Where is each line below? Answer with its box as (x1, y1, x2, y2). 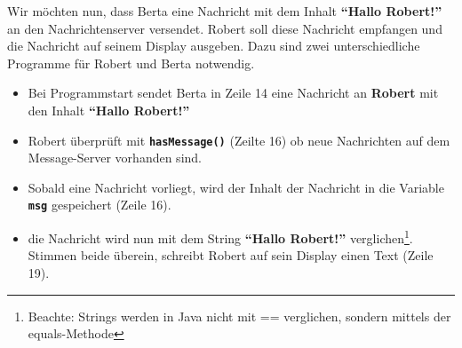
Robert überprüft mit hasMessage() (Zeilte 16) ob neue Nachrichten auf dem (28, 130, 450, 149)
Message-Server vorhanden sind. (28, 148, 202, 167)
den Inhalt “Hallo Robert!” (28, 100, 190, 119)
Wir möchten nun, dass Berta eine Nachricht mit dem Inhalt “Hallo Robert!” (7, 2, 442, 20)
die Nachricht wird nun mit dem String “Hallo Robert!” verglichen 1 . (28, 226, 413, 247)
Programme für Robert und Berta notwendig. (7, 53, 255, 72)
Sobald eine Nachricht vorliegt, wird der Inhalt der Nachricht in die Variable (28, 178, 444, 196)
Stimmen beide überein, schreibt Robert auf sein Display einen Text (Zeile (28, 246, 434, 265)
